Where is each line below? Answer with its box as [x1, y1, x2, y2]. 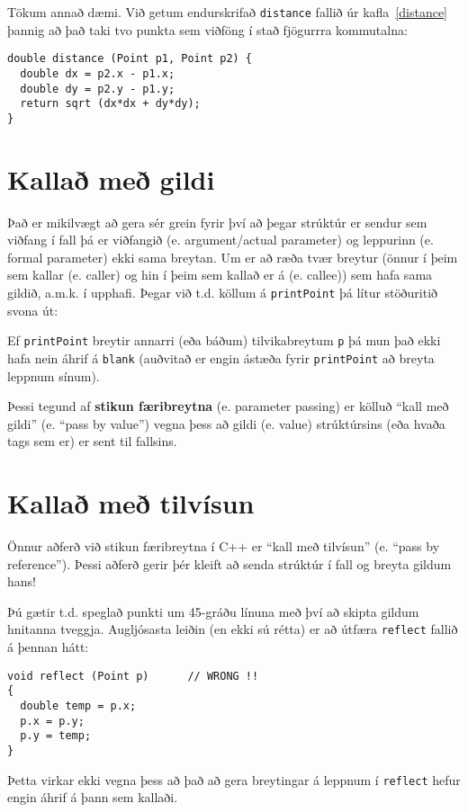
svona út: [7, 300, 58, 319]
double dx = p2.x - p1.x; [20, 67, 175, 80]
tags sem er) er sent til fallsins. [7, 432, 177, 451]
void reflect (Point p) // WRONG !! [7, 669, 259, 683]
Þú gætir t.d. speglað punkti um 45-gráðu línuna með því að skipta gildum [7, 602, 419, 620]
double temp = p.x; [20, 700, 137, 713]
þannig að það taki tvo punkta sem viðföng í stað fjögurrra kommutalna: [7, 20, 408, 39]
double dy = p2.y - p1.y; [20, 82, 175, 95]
